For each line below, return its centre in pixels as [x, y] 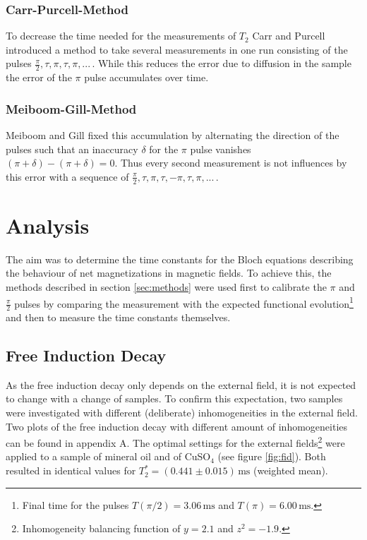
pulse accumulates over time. [146, 77]
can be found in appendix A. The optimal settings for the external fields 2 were [175, 442]
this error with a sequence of [67, 176]
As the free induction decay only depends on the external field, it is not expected [181, 384]
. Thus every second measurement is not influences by [231, 163]
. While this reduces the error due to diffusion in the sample [222, 63]
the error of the [39, 77]
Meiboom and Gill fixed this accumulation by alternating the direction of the [173, 135]
